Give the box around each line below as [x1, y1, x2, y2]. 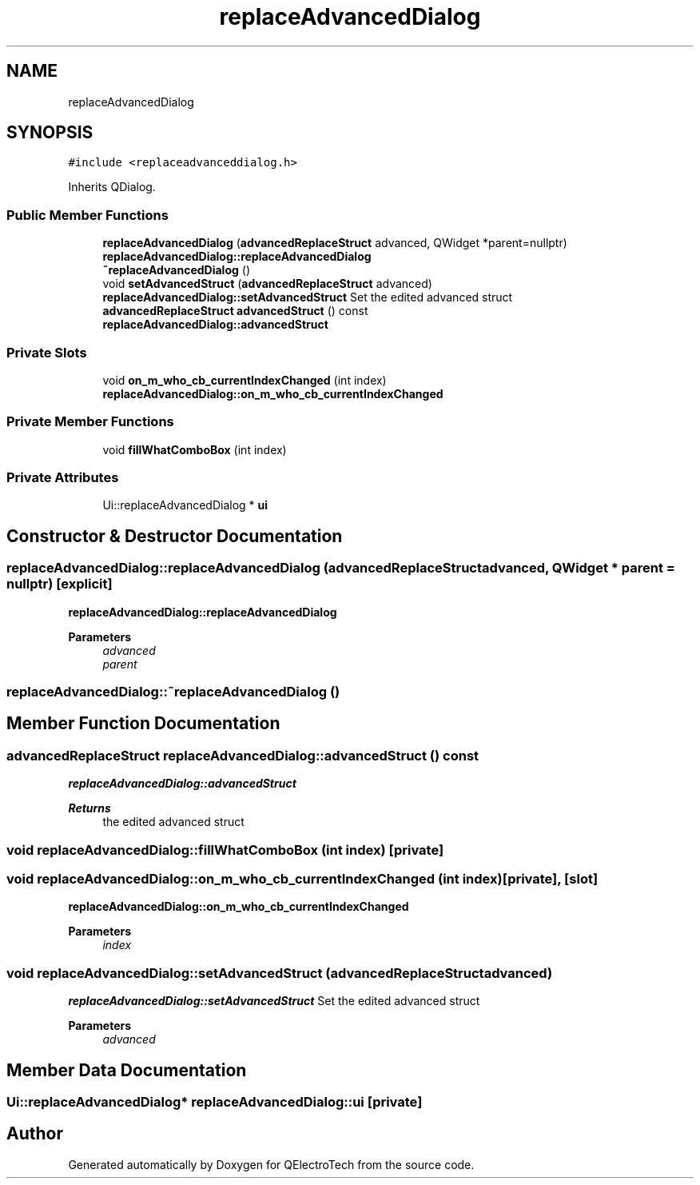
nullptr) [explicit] [6, 576, 113, 592]
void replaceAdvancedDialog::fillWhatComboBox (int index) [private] [6, 841, 444, 858]
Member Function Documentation [6, 713, 280, 734]
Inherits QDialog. [68, 180, 156, 194]
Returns [68, 801, 111, 816]
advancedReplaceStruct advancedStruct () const [102, 304, 368, 318]
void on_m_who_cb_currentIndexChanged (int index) [102, 373, 387, 387]
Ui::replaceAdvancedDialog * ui [102, 498, 268, 513]
